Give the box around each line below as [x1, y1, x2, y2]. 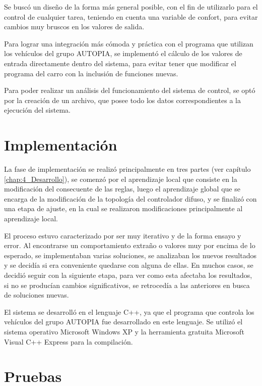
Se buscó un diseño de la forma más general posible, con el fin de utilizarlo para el [4, 2, 258, 12]
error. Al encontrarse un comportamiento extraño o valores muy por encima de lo [4, 240, 255, 251]
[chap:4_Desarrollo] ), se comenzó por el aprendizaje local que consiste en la [4, 173, 237, 184]
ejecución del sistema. [4, 105, 71, 115]
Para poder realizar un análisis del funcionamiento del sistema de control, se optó [4, 85, 255, 95]
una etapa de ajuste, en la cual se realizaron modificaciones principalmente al [4, 203, 243, 214]
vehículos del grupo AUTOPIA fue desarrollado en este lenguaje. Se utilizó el [4, 316, 243, 327]
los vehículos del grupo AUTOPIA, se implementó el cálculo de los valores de [4, 48, 242, 59]
